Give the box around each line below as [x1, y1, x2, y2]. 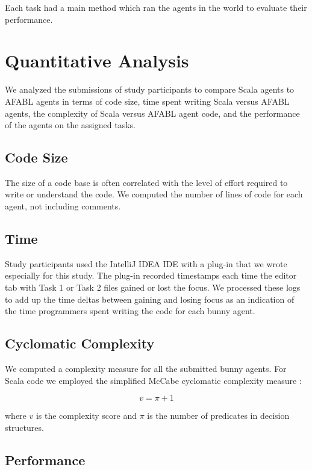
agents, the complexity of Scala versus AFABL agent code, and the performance [5, 107, 300, 119]
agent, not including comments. [5, 200, 121, 212]
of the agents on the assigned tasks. [5, 119, 136, 131]
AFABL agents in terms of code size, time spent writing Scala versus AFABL [5, 94, 290, 107]
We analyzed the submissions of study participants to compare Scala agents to [5, 83, 295, 96]
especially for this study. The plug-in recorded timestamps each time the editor [5, 269, 297, 282]
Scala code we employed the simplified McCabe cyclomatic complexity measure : [5, 374, 302, 386]
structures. [5, 421, 44, 433]
